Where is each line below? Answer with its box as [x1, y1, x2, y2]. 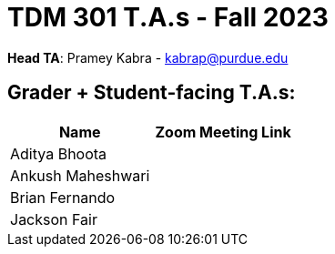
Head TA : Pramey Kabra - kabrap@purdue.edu [7, 49, 289, 66]
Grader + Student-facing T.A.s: [7, 81, 296, 105]
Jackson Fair [10, 209, 97, 229]
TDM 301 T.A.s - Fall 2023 [7, 2, 329, 33]
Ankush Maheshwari [10, 166, 150, 185]
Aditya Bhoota [10, 144, 107, 163]
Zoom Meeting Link [155, 122, 291, 141]
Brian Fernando [10, 188, 116, 207]
